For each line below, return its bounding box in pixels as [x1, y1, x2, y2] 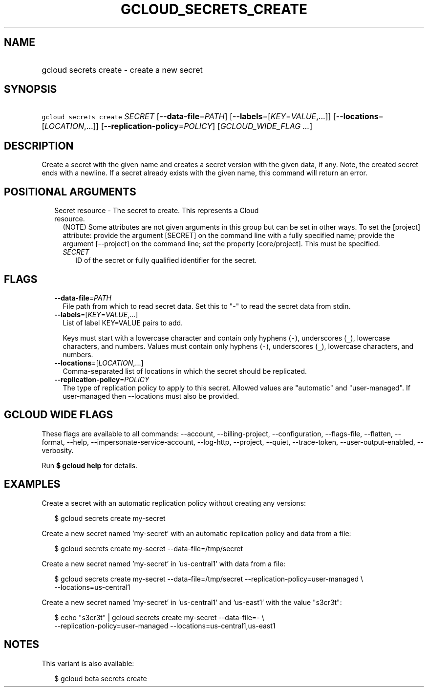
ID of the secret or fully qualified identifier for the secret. [75, 256, 257, 265]
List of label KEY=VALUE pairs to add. [63, 318, 183, 327]
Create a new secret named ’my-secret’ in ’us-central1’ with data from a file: [42, 559, 286, 568]
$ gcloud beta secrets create [54, 674, 147, 683]
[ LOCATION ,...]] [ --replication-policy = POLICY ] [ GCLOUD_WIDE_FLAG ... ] [42, 121, 313, 131]
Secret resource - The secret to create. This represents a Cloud [54, 206, 259, 215]
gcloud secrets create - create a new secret [42, 65, 203, 75]
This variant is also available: [42, 659, 134, 668]
